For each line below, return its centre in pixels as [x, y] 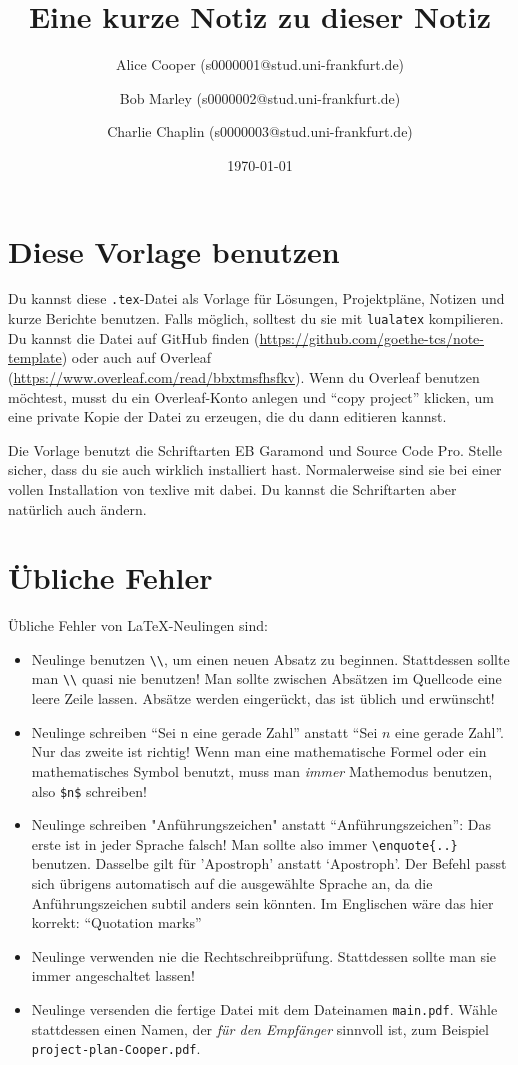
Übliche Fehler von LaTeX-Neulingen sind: [138, 625]
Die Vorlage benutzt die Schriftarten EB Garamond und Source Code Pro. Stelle [255, 449]
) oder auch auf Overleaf [136, 357]
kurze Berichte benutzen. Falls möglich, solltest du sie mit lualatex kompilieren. [256, 318]
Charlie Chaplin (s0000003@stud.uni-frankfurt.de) [260, 131]
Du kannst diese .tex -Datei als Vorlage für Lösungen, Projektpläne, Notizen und [256, 298]
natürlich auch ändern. [77, 508]
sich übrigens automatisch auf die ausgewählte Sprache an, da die [232, 883]
